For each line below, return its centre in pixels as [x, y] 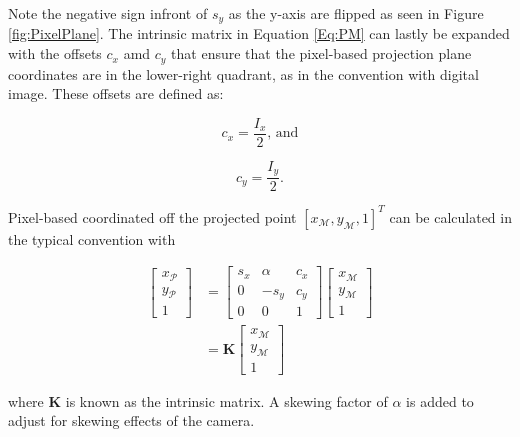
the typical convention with [92, 238]
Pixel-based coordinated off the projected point [152, 216]
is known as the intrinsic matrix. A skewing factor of [226, 400]
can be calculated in [450, 216]
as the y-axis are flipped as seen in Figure [356, 13]
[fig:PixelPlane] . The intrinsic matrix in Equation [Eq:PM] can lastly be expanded [259, 33]
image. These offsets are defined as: [116, 93]
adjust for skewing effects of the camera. [131, 420]
